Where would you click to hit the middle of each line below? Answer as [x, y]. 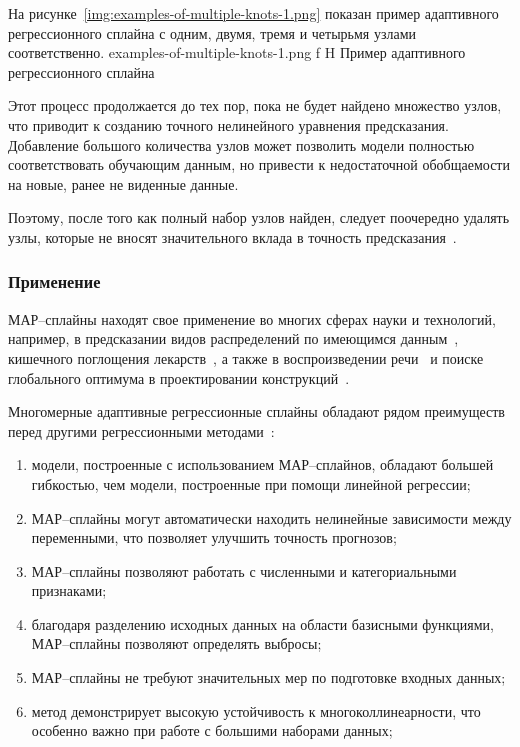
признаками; [69, 590]
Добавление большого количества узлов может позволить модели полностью [241, 144]
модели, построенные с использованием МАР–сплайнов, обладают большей [262, 464]
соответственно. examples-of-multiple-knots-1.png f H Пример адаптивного [237, 52]
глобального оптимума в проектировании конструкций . [179, 377]
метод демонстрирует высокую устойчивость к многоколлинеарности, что [256, 710]
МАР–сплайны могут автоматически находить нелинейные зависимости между [271, 517]
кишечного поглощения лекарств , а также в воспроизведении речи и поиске [246, 357]
